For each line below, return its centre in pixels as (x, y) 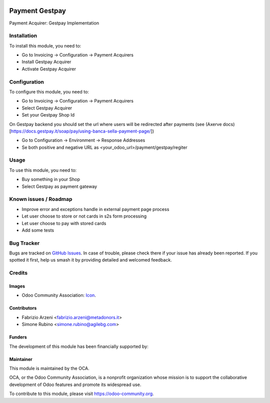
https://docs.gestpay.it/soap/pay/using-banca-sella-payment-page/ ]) (82, 131)
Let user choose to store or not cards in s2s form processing (84, 216)
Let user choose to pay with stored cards (64, 223)
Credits (18, 273)
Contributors (23, 308)
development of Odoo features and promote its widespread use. (75, 384)
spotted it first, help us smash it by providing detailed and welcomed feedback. (90, 260)
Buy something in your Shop (51, 179)
